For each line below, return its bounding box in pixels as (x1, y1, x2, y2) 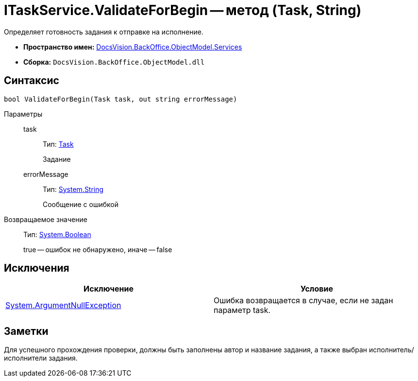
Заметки (4, 325, 49, 337)
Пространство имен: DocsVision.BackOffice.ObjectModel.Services (23, 42, 242, 51)
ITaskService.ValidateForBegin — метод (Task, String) (4, 2, 362, 18)
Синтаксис (4, 74, 59, 87)
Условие (301, 284, 333, 294)
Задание (43, 155, 71, 163)
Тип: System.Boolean (23, 230, 91, 239)
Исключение (84, 284, 134, 294)
